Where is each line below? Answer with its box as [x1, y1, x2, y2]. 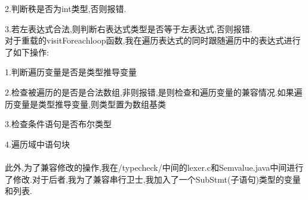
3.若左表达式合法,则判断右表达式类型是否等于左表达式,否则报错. [5, 22, 252, 35]
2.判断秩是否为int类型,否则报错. [5, 2, 127, 14]
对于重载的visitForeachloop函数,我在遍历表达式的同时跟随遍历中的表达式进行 [5, 34, 301, 47]
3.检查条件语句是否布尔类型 [5, 118, 112, 130]
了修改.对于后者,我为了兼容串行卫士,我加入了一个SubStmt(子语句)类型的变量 [5, 173, 301, 185]
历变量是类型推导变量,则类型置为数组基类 [5, 97, 166, 110]
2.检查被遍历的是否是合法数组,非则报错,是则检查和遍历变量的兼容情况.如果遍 [5, 85, 303, 98]
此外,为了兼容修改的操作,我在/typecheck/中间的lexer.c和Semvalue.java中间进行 [5, 161, 304, 173]
